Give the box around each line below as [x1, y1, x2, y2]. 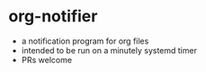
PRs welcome [21, 54, 73, 65]
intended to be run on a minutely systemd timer [21, 44, 197, 55]
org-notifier [8, 6, 98, 27]
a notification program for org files [21, 36, 149, 46]
